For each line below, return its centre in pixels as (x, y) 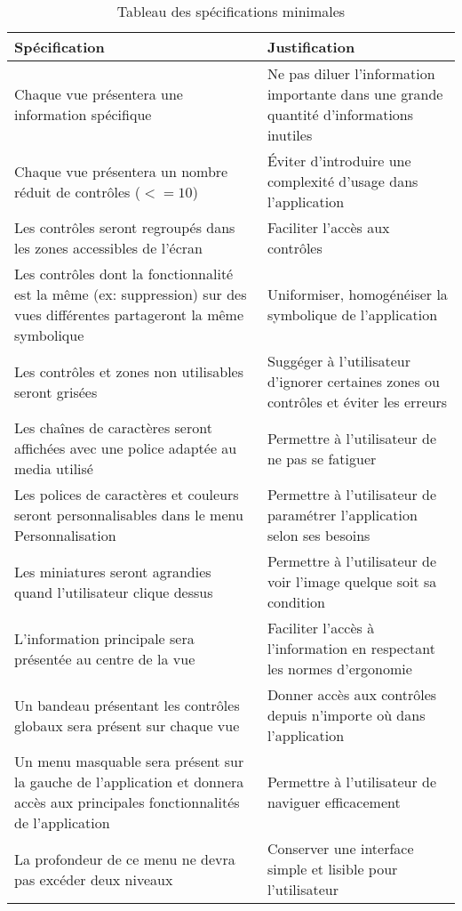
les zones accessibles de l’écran (108, 248)
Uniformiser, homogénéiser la (357, 294)
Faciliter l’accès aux (328, 227)
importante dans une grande (355, 94)
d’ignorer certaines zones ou (353, 381)
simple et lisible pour (332, 869)
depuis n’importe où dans (346, 715)
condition (296, 602)
